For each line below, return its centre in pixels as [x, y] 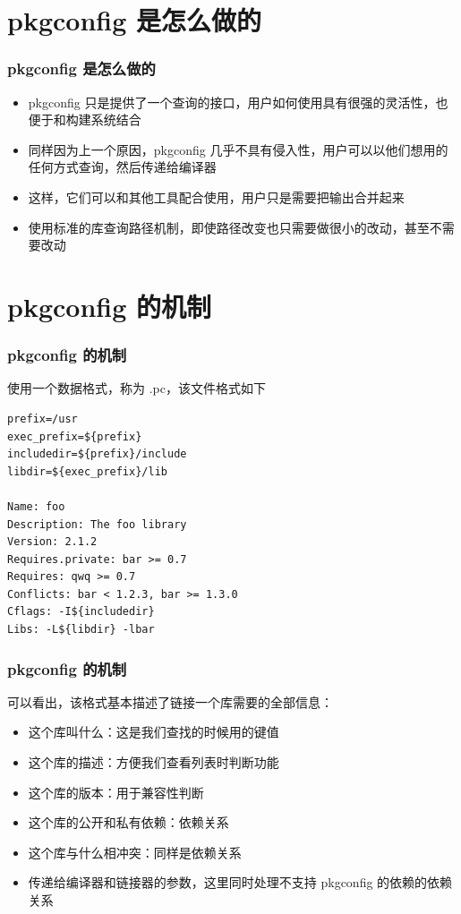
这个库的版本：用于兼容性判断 [116, 792]
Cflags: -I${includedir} [81, 612]
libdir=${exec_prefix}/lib [87, 471]
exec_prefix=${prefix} [75, 436]
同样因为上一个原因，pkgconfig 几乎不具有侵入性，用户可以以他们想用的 [238, 149]
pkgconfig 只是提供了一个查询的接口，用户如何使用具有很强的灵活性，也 [238, 102]
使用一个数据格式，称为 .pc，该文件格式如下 [137, 388]
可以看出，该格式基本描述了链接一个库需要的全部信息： [170, 701]
